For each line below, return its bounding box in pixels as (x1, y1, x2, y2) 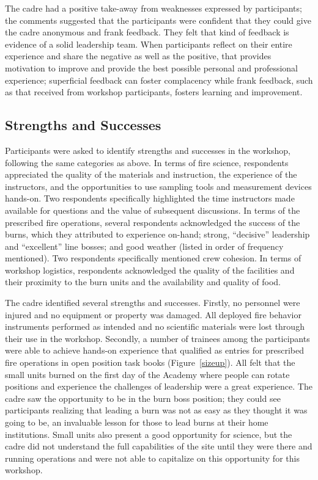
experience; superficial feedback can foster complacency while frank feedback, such (5, 73, 313, 86)
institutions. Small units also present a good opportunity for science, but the (5, 427, 292, 440)
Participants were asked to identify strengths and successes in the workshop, (5, 144, 290, 156)
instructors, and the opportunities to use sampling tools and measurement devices (5, 180, 312, 192)
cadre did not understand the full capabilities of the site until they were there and (5, 440, 312, 453)
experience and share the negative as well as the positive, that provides (5, 49, 272, 62)
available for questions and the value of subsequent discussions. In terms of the (5, 203, 300, 216)
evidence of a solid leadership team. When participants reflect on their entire (5, 37, 292, 50)
